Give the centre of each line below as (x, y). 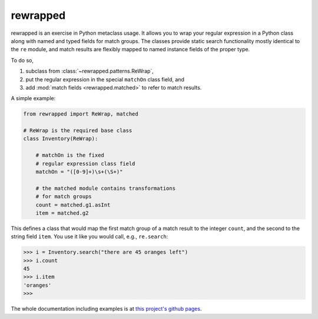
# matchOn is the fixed (70, 155)
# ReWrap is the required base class (78, 131)
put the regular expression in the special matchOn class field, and (105, 79)
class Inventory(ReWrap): (61, 139)
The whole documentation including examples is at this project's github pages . (106, 309)
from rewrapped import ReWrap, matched (81, 114)
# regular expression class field (85, 163)
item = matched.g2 (62, 213)
